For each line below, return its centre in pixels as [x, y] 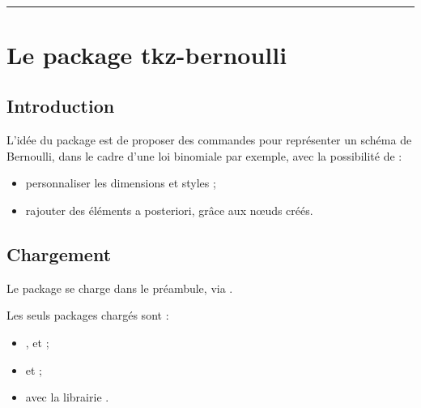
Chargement [59, 253]
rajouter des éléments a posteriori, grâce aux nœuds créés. [169, 210]
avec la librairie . [67, 397]
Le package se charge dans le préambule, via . [120, 288]
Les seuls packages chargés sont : [88, 315]
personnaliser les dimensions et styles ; [121, 183]
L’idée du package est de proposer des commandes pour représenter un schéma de [209, 140]
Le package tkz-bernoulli [147, 54]
